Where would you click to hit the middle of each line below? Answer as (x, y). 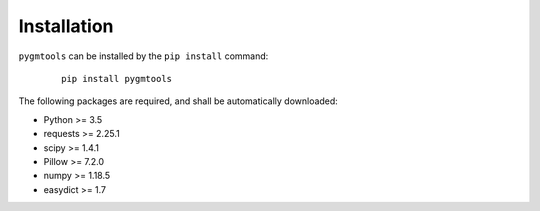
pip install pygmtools (117, 78)
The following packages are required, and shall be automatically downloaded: (178, 101)
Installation (66, 26)
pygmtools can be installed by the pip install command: (143, 56)
